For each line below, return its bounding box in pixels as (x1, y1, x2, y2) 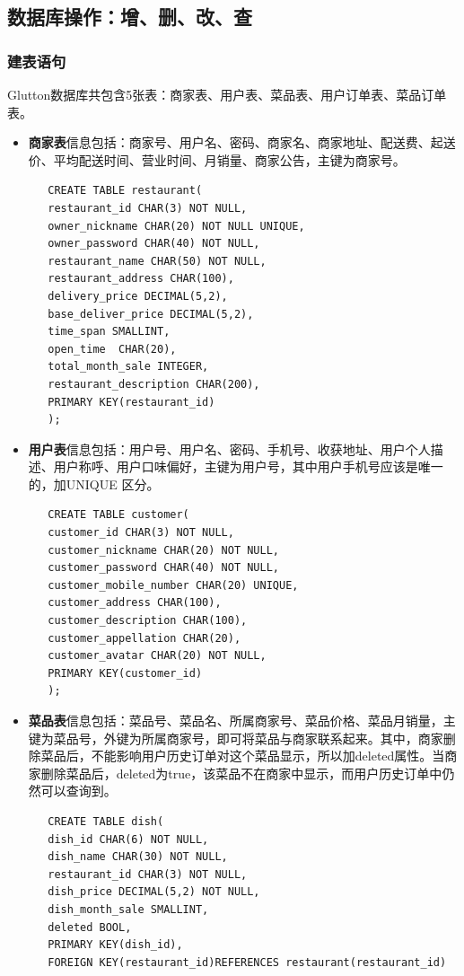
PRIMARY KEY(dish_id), (48, 938, 183, 952)
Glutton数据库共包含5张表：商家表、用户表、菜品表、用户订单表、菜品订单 (7, 85, 447, 103)
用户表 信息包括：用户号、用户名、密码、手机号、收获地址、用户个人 (28, 439, 431, 458)
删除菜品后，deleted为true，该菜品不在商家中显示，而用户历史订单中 (40, 763, 442, 782)
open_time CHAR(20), (48, 342, 177, 356)
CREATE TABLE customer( (48, 508, 189, 522)
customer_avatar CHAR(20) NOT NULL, (48, 649, 267, 663)
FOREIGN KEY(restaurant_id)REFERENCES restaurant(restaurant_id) (48, 955, 447, 969)
